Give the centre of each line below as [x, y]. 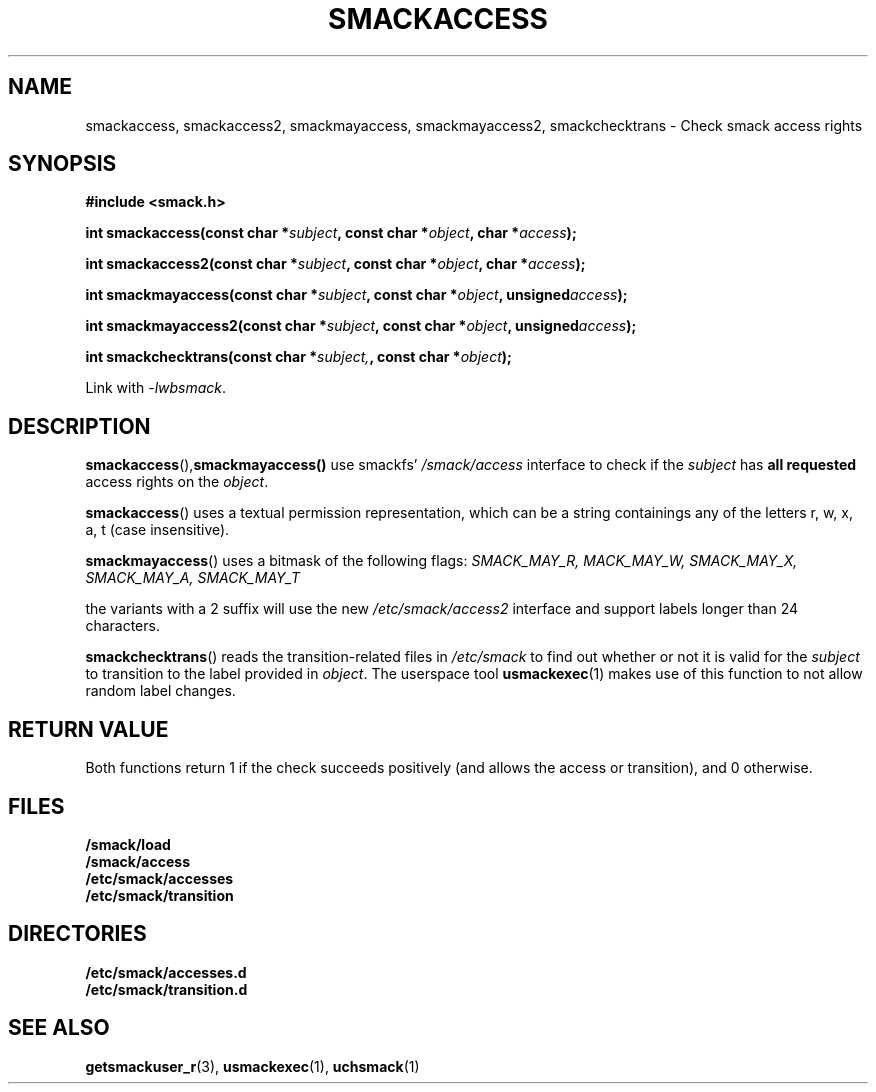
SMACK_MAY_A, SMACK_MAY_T [193, 578]
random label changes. [160, 691]
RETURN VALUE [88, 729]
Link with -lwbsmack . [156, 388]
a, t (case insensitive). [157, 530]
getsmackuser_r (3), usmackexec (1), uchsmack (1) [252, 1066]
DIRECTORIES [77, 934]
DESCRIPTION [79, 426]
